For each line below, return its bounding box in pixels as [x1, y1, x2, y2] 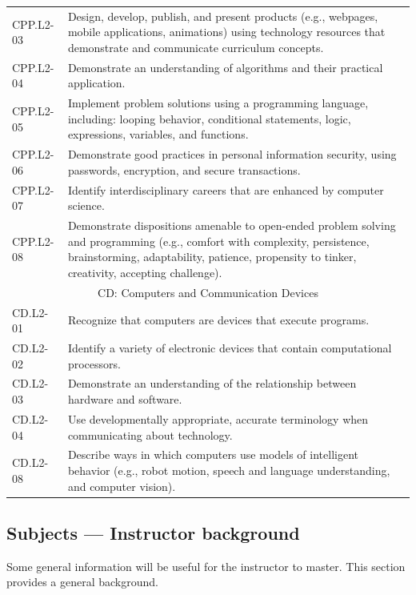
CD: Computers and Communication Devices [98, 283, 318, 300]
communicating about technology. [67, 426, 233, 443]
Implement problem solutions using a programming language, [67, 94, 369, 111]
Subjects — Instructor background [6, 521, 300, 545]
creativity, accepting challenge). [67, 263, 222, 280]
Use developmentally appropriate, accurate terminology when [67, 410, 369, 427]
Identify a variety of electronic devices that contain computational [67, 340, 392, 356]
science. [67, 197, 105, 214]
